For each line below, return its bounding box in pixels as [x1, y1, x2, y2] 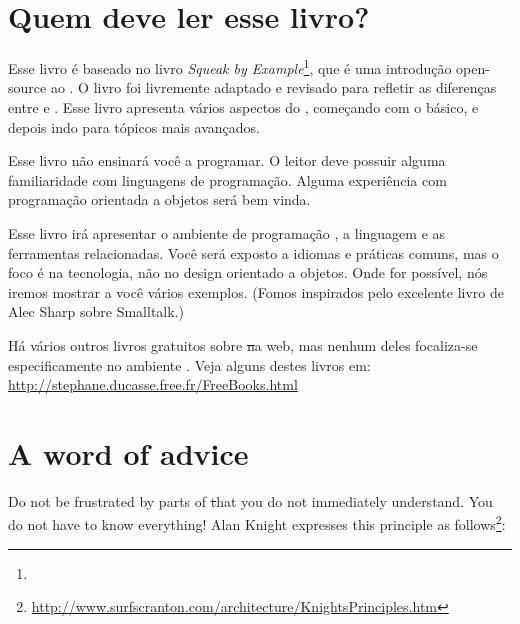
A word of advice [8, 432, 249, 473]
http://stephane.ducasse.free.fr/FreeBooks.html [8, 374, 298, 395]
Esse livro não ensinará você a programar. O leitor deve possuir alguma [8, 150, 446, 171]
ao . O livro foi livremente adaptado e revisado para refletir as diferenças [50, 77, 497, 98]
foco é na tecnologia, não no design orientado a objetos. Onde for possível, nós [8, 262, 488, 283]
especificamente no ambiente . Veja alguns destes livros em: [8, 354, 371, 375]
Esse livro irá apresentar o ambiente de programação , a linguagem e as [8, 222, 446, 243]
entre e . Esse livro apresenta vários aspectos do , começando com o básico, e [8, 96, 479, 117]
